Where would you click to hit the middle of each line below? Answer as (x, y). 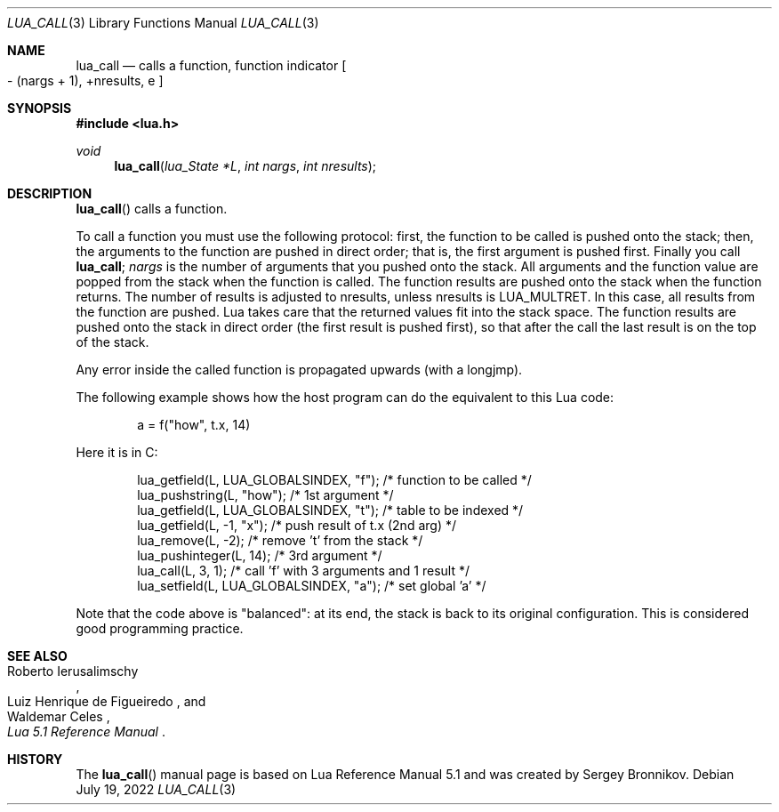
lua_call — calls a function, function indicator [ (211, 65)
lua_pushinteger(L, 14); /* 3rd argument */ (260, 555)
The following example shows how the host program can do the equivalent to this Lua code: (345, 397)
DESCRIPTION (50, 193)
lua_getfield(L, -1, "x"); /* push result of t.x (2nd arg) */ (297, 525)
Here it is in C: (117, 452)
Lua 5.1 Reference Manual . (86, 732)
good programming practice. (160, 628)
